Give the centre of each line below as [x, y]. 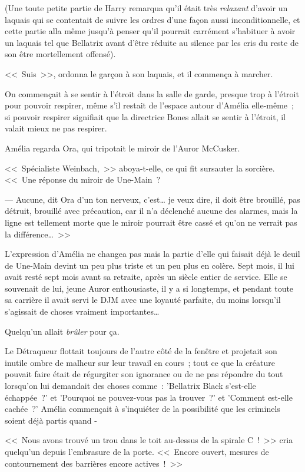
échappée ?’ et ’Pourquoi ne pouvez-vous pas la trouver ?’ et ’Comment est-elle [149, 397]
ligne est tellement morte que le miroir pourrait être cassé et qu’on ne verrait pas [151, 222]
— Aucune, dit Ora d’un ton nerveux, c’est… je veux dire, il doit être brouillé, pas [152, 199]
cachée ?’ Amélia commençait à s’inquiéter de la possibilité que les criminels [142, 409]
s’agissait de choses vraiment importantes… [82, 311]
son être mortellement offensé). [60, 54]
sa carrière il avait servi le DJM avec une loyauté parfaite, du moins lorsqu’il [143, 300]
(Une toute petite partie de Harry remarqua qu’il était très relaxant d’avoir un [146, 8]
